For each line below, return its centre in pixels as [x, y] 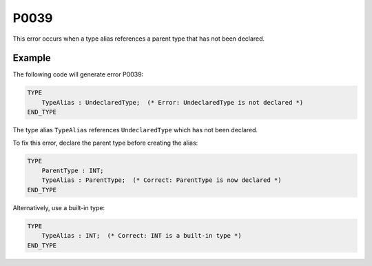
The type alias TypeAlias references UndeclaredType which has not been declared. [135, 130]
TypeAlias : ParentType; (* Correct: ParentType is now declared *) [162, 180]
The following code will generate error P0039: [78, 74]
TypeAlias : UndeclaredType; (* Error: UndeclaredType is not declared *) [173, 102]
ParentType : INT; [73, 170]
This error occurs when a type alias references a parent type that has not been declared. [139, 39]
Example [32, 58]
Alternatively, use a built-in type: [59, 207]
